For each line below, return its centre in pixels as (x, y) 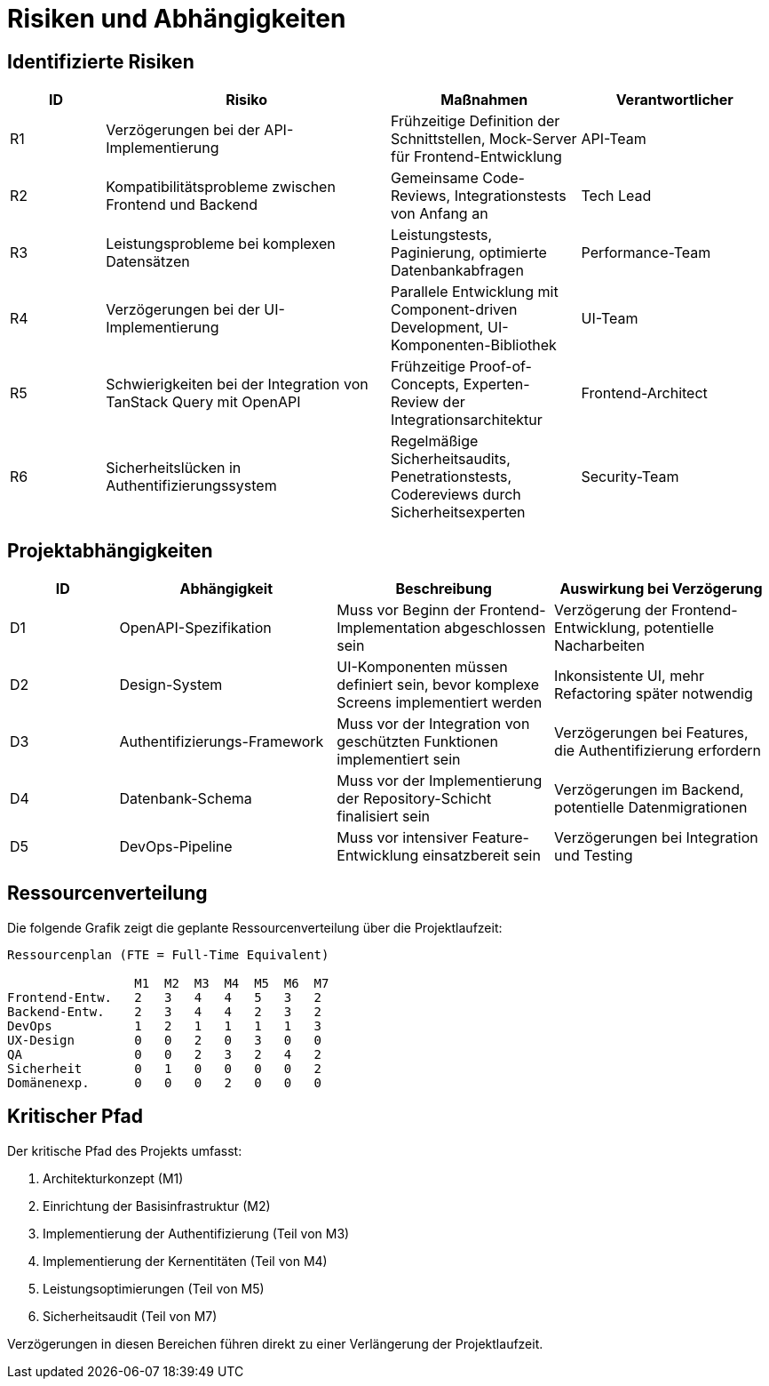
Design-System (171, 685)
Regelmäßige (435, 441)
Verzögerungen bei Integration (656, 838)
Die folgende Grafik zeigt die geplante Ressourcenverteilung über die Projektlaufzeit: (255, 927)
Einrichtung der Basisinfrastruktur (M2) (157, 1206)
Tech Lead (616, 196)
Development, (437, 328)
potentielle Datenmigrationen (651, 808)
